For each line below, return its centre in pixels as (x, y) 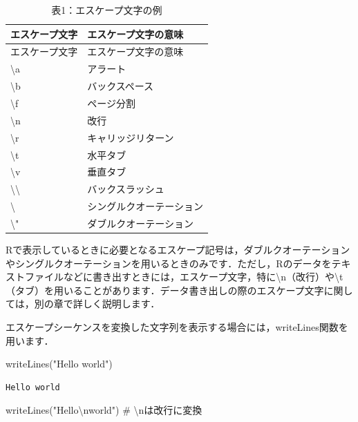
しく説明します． (121, 304)
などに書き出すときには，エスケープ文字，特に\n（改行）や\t (203, 277)
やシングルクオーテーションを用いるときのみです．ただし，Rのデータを (169, 263)
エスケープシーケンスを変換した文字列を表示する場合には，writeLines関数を (177, 326)
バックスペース (121, 86)
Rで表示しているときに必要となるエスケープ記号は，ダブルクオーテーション (178, 249)
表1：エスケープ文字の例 (107, 10)
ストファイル (35, 277)
